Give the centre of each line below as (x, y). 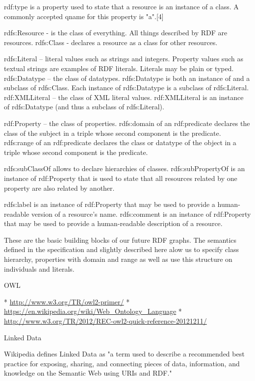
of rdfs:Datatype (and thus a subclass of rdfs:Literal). (84, 107)
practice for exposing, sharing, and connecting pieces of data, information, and (122, 363)
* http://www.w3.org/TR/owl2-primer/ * (67, 301)
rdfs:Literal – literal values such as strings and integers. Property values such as (124, 59)
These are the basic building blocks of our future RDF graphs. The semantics (120, 240)
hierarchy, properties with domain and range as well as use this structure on (118, 259)
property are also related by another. (59, 188)
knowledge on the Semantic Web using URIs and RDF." (88, 373)
